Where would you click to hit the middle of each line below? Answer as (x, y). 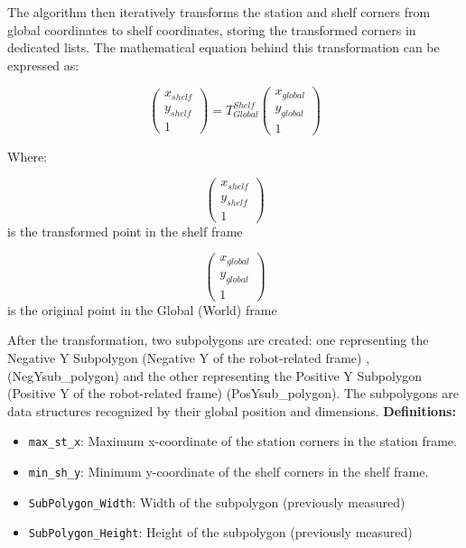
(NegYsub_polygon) (63, 375)
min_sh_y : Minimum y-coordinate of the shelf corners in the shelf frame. (228, 471)
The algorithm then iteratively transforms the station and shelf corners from (219, 12)
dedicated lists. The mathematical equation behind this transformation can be (224, 47)
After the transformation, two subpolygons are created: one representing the (218, 340)
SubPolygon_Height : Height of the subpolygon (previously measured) (220, 532)
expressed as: (43, 65)
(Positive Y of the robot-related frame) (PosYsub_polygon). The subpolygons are (233, 393)
